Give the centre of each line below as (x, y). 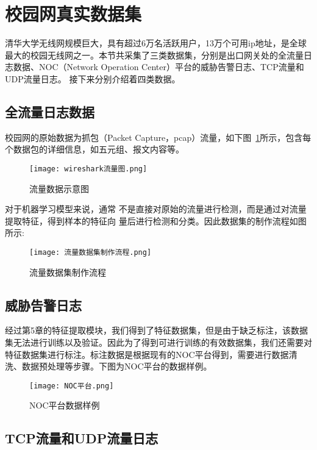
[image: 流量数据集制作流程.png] (91, 252)
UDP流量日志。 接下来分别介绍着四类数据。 (93, 78)
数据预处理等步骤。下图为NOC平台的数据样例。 (117, 366)
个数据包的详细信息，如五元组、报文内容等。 (94, 149)
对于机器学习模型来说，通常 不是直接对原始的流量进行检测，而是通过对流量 (156, 209)
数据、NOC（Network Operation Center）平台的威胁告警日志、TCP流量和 (158, 67)
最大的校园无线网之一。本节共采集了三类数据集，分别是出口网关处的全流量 (154, 55)
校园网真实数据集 (73, 14)
